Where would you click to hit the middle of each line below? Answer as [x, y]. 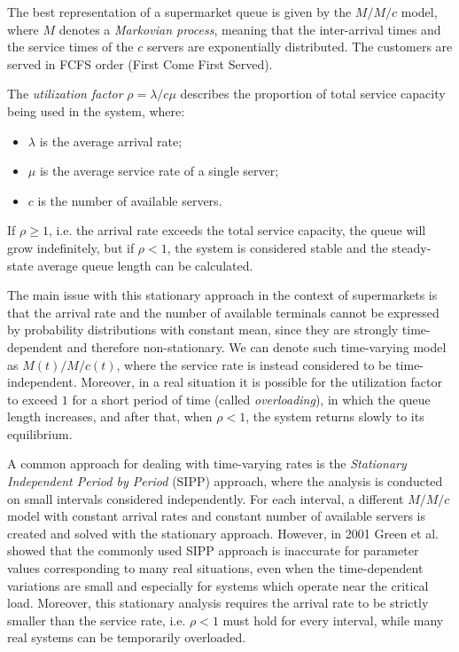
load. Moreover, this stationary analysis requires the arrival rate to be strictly [218, 603]
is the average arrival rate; [111, 141]
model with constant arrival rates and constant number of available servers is [217, 516]
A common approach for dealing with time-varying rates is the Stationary [207, 463]
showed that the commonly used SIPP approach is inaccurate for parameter [213, 550]
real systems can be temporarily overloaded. [127, 637]
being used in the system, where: [96, 110]
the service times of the [70, 47]
